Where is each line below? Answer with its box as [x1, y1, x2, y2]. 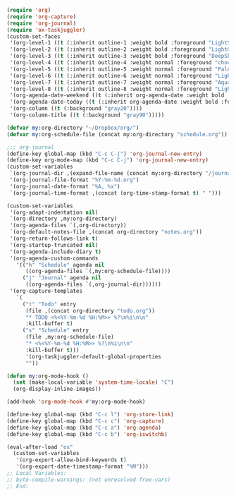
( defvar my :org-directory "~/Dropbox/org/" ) [6, 124, 139, 131]
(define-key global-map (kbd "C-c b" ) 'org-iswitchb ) [6, 430, 168, 437]
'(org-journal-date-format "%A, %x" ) [9, 183, 120, 190]
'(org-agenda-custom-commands [9, 255, 99, 262]
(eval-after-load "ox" [6, 443, 73, 451]
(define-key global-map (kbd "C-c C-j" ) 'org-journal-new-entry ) [6, 150, 202, 157]
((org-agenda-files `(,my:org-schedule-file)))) [25, 268, 171, 275]
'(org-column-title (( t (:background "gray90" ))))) [9, 111, 165, 119]
